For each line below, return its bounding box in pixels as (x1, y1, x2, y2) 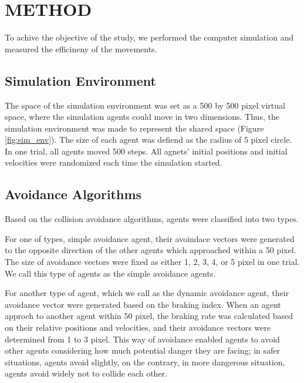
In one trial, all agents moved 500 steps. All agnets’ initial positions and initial (5, 145, 288, 157)
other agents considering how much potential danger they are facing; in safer (5, 344, 281, 357)
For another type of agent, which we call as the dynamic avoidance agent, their (5, 287, 289, 299)
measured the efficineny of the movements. (5, 42, 157, 55)
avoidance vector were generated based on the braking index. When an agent (5, 298, 281, 310)
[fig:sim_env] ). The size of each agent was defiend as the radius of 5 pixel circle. (5, 133, 292, 146)
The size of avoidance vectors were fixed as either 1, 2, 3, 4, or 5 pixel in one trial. (5, 256, 300, 268)
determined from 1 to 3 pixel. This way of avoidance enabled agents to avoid (5, 332, 280, 345)
